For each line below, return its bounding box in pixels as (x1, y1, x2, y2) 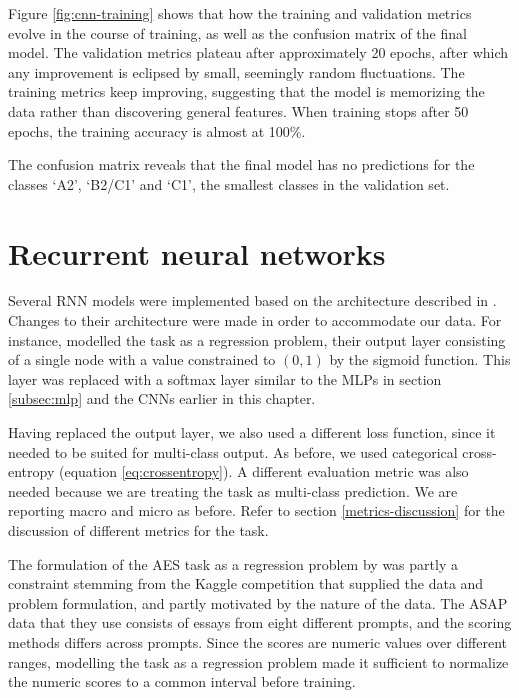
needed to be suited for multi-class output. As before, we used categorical (8, 441, 458, 462)
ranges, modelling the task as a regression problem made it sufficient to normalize (8, 651, 509, 672)
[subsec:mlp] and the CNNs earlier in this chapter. (8, 388, 316, 409)
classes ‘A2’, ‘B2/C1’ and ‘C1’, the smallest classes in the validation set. (8, 173, 450, 194)
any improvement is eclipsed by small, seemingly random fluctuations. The (8, 61, 465, 82)
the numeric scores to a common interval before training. (8, 671, 356, 692)
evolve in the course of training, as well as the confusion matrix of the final (8, 22, 467, 43)
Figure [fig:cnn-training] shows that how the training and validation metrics (8, 3, 472, 23)
